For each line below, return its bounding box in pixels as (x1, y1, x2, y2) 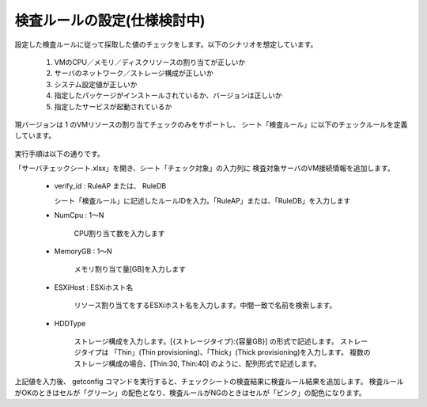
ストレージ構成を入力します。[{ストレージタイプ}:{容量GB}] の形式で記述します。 (74, 337, 339, 346)
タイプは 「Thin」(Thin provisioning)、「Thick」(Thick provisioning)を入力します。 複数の (80, 348, 371, 357)
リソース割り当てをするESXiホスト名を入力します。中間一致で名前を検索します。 (74, 301, 337, 310)
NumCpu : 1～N (54, 211, 104, 220)
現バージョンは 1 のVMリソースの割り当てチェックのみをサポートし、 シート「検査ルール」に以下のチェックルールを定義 (14, 120, 408, 129)
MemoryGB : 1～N (54, 246, 112, 257)
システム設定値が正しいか (54, 79, 138, 89)
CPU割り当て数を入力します (74, 228, 165, 238)
